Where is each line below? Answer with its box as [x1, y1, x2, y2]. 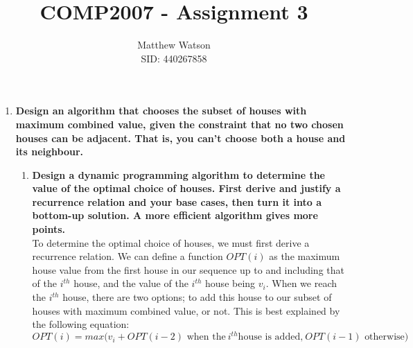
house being [205, 276, 256, 290]
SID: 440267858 [141, 51, 207, 65]
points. [32, 222, 66, 236]
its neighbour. [15, 144, 84, 159]
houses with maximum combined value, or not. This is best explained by [32, 303, 340, 317]
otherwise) [364, 332, 409, 342]
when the [186, 332, 226, 342]
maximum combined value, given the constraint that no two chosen [15, 116, 344, 131]
